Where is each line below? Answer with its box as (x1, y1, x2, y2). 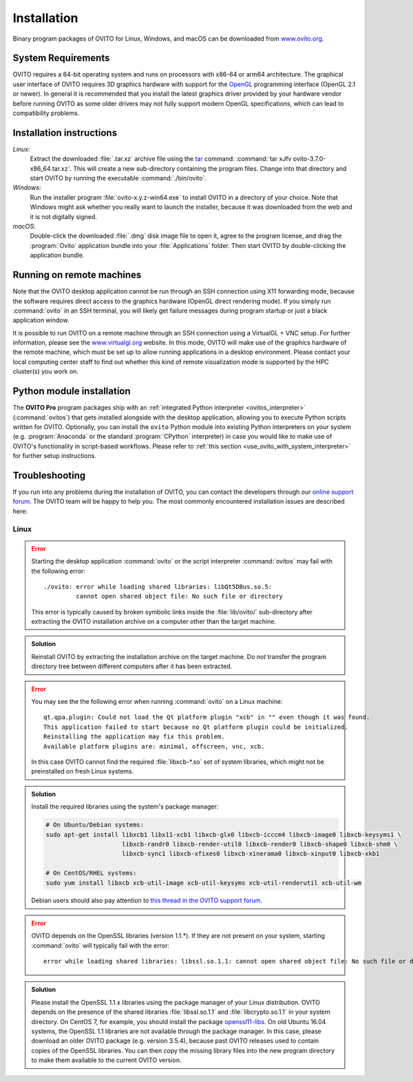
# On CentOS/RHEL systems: (45, 869, 137, 877)
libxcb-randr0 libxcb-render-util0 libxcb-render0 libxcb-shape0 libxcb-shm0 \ (121, 840, 399, 848)
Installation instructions (12, 127, 117, 138)
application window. (12, 316, 70, 324)
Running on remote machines (12, 269, 142, 281)
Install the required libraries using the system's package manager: (31, 802, 219, 811)
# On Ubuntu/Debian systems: (45, 821, 145, 829)
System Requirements (12, 52, 110, 64)
